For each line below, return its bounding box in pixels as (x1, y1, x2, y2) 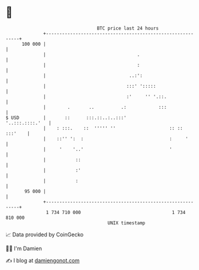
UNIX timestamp (107, 219, 146, 226)
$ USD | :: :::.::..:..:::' (5, 114, 127, 121)
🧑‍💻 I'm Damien (5, 245, 43, 252)
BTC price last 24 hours (97, 25, 159, 31)
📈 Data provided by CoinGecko (5, 231, 84, 238)
